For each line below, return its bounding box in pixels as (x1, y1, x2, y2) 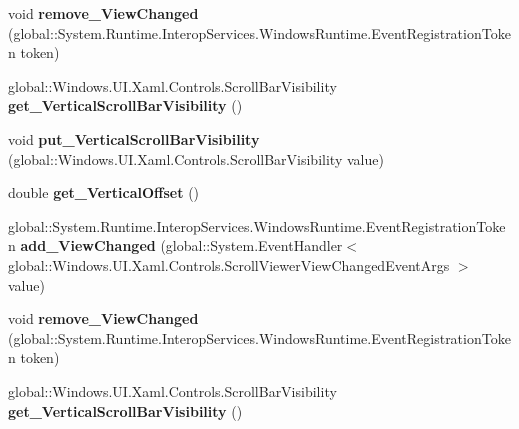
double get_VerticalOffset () (8, 182, 200, 203)
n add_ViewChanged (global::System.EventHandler (8, 235, 343, 256)
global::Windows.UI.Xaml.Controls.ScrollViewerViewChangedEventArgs (8, 254, 450, 275)
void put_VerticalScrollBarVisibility (8, 128, 260, 149)
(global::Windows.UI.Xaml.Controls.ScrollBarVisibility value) (8, 148, 384, 169)
